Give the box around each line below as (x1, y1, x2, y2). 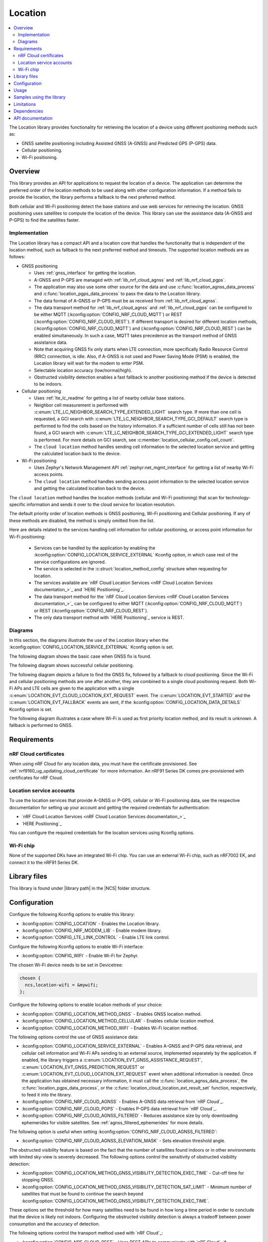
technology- (225, 494, 251, 500)
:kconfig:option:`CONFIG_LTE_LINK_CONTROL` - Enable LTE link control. (21, 934, 170, 940)
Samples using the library (13, 94, 66, 100)
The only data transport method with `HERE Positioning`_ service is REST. (34, 614, 184, 621)
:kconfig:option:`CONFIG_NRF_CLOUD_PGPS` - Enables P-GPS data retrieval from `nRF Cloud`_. (21, 1105, 217, 1111)
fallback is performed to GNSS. (9, 722, 73, 728)
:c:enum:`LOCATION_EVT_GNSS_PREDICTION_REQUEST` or (21, 1064, 145, 1070)
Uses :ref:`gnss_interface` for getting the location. (34, 270, 136, 276)
